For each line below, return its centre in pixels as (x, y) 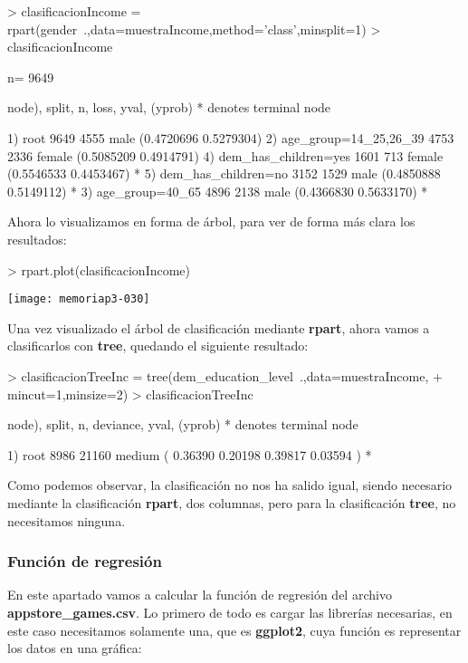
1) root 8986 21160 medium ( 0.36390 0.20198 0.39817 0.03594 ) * (190, 454)
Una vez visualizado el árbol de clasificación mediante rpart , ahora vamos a (219, 327)
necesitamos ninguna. (67, 520)
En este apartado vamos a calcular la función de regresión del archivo (200, 595)
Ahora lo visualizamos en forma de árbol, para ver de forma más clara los (211, 221)
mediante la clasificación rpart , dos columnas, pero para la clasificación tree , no (232, 502)
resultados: (37, 239)
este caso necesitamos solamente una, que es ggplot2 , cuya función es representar (234, 630)
